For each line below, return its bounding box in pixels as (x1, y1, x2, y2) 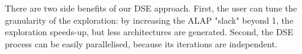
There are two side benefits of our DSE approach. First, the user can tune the (5, 2, 297, 14)
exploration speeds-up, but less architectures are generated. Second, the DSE (5, 25, 293, 38)
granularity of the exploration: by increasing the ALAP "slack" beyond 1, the (5, 13, 293, 26)
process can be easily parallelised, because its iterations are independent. (5, 37, 277, 50)
